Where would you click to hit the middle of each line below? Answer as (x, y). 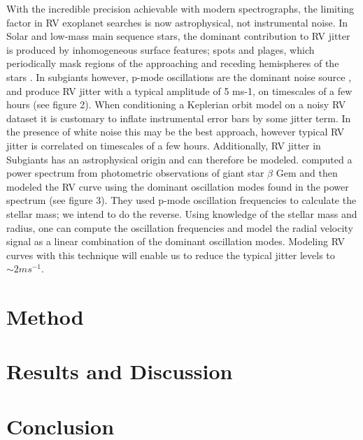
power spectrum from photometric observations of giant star (135, 173)
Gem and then (307, 173)
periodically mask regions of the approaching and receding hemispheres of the (173, 63)
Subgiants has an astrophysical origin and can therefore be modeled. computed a (179, 159)
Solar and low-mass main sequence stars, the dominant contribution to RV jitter (178, 36)
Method (45, 317)
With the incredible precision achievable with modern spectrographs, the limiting (180, 8)
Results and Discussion (120, 371)
